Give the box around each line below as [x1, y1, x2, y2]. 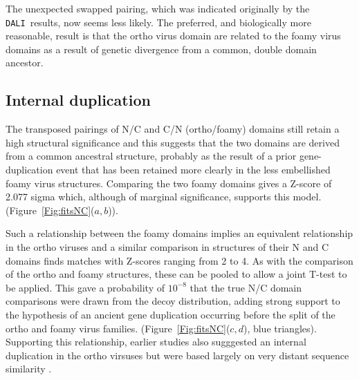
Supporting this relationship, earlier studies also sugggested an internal [6, 334, 306, 349]
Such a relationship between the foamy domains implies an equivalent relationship [6, 226, 353, 240]
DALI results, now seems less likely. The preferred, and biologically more [6, 15, 311, 29]
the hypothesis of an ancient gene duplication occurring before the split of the [6, 307, 335, 321]
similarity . [6, 361, 52, 376]
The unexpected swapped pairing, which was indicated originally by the [6, 1, 310, 15]
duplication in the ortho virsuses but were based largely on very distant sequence [6, 348, 349, 362]
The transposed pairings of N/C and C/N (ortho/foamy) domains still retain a [6, 122, 340, 136]
